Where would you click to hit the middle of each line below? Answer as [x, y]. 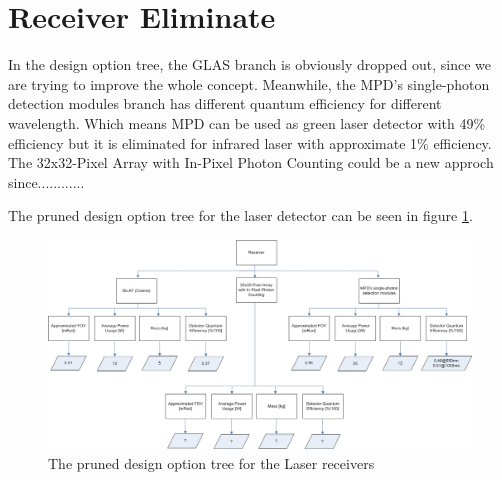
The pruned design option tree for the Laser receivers [211, 462]
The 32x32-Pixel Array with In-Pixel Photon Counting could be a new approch [251, 162]
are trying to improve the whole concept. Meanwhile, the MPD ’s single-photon [249, 83]
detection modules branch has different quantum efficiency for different [225, 103]
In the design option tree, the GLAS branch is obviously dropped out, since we [249, 64]
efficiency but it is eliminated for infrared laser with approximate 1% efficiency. [250, 142]
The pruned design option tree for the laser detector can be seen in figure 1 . [240, 215]
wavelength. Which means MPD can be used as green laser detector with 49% [247, 122]
